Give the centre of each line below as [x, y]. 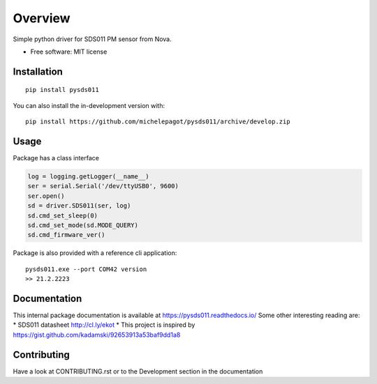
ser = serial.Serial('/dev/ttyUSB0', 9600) [103, 186]
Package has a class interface [56, 158]
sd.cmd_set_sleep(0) [62, 215]
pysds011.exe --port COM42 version [86, 269]
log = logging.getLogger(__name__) [88, 177]
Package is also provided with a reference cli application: [95, 253]
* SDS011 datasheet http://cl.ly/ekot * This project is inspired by [104, 325]
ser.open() [46, 196]
